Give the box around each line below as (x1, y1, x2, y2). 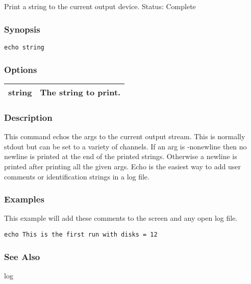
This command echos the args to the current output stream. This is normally (4, 131, 245, 142)
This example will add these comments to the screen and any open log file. (4, 213, 238, 223)
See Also (4, 250, 40, 263)
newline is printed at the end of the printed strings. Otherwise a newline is (4, 151, 237, 162)
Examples (4, 193, 44, 205)
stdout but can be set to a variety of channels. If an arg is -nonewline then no (4, 141, 247, 151)
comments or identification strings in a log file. (4, 171, 149, 182)
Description (4, 111, 53, 123)
